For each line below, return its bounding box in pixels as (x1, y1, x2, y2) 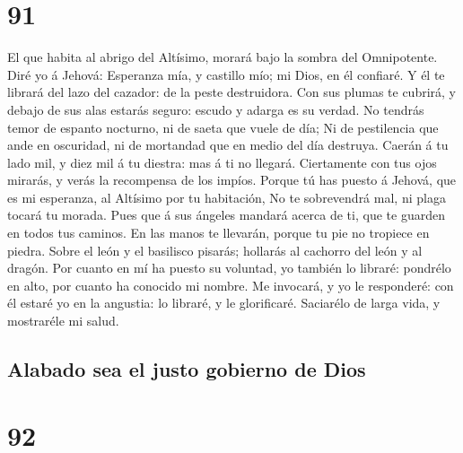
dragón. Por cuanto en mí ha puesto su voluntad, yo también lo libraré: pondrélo (7, 258, 451, 277)
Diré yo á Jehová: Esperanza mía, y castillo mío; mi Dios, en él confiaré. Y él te (7, 65, 445, 83)
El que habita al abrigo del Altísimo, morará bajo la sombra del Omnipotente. (7, 48, 438, 66)
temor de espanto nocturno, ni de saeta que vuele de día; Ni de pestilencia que (7, 118, 439, 136)
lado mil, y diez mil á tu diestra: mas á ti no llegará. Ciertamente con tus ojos (7, 152, 437, 171)
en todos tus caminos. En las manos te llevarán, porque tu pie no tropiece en (7, 223, 430, 242)
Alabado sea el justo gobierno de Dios (7, 355, 366, 383)
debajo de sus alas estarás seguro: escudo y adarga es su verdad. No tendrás (7, 100, 424, 118)
